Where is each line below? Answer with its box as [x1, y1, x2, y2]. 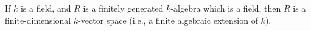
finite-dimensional [5, 13, 71, 26]
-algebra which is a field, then [170, 2, 281, 14]
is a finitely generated [83, 2, 164, 14]
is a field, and [20, 2, 71, 14]
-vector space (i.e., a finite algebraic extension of [78, 13, 258, 26]
